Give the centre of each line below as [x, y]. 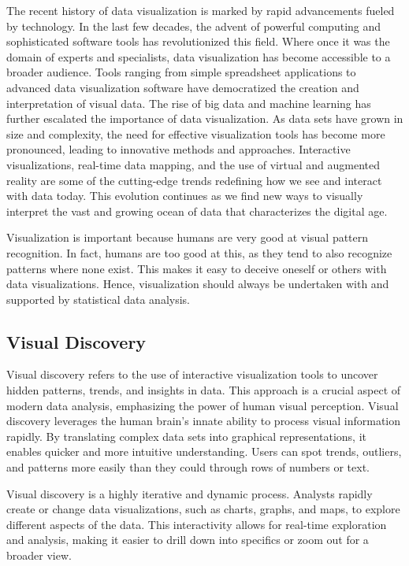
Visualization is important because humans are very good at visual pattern [188, 237]
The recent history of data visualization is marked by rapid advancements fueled [201, 10]
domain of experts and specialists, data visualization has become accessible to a [199, 56]
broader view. [39, 555]
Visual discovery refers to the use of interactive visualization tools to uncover [192, 374]
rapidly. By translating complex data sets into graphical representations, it [186, 436]
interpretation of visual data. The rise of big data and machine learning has [189, 103]
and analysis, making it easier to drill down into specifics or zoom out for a [188, 540]
